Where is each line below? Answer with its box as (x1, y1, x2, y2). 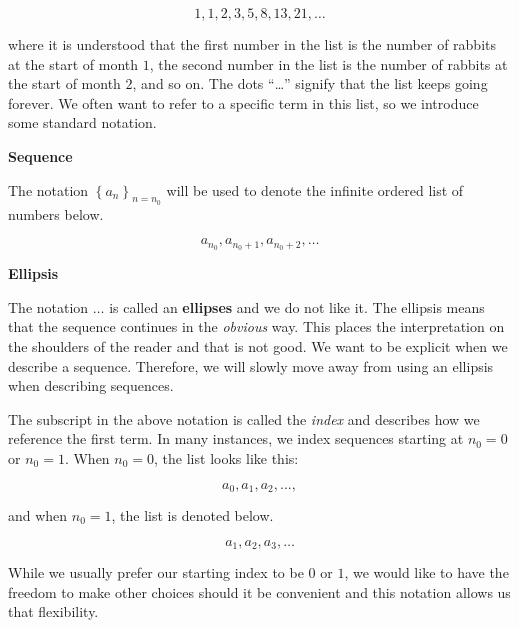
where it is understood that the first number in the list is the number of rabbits (8, 34, 496, 54)
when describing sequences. (8, 375, 174, 396)
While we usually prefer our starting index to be (8, 562, 304, 583)
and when (8, 505, 68, 526)
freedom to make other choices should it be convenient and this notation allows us (8, 581, 511, 602)
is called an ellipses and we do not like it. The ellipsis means (109, 296, 485, 317)
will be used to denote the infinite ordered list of (166, 179, 464, 200)
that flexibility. (8, 601, 99, 622)
